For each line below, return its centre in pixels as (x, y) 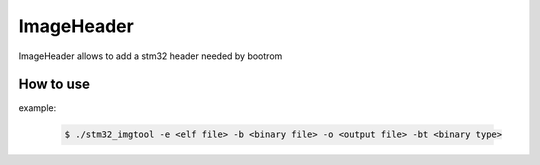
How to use (54, 84)
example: (37, 108)
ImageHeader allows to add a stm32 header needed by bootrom (150, 56)
